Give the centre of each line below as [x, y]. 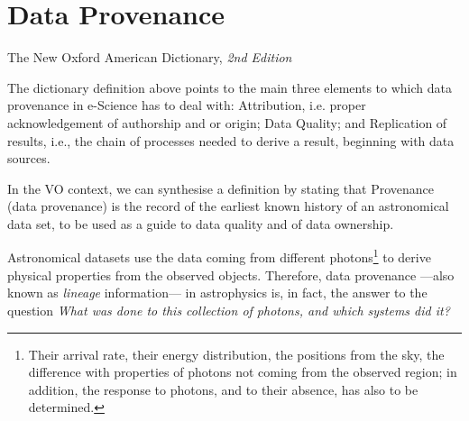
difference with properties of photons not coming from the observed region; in [243, 372]
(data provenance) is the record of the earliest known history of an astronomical [228, 206]
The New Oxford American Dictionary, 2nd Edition [150, 57]
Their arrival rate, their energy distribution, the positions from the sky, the [236, 354]
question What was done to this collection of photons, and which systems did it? [229, 310]
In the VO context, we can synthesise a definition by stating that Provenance [221, 188]
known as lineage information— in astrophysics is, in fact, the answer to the [217, 293]
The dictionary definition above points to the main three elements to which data [230, 87]
